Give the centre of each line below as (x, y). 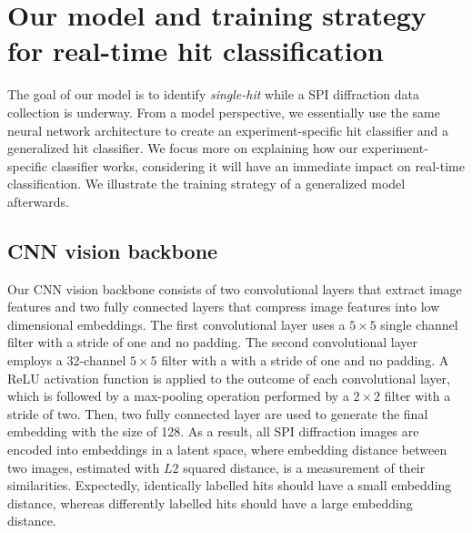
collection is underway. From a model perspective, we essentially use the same (224, 112)
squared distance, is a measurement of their (304, 467)
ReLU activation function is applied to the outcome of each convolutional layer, (229, 378)
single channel (419, 324)
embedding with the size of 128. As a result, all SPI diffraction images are (213, 431)
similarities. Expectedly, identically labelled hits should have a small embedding (230, 485)
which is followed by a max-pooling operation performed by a (178, 396)
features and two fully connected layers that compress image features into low (224, 307)
